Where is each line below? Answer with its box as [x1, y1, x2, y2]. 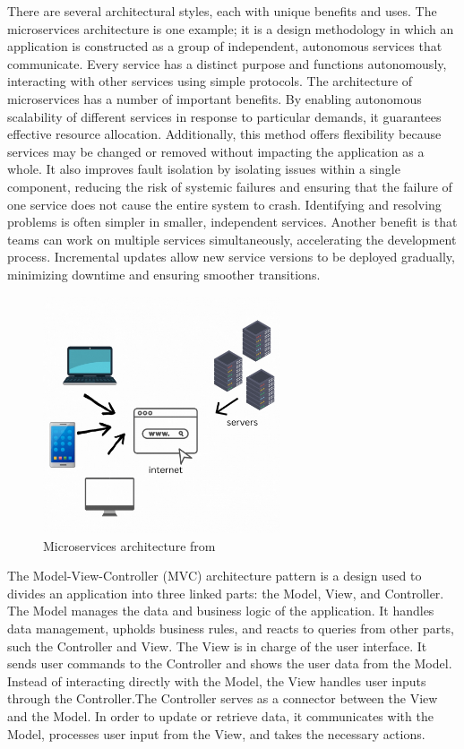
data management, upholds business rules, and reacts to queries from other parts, [7, 619, 455, 638]
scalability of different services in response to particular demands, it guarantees [7, 107, 442, 125]
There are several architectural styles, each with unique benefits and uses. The [7, 2, 437, 20]
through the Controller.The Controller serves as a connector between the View [7, 689, 438, 708]
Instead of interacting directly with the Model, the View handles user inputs [7, 671, 426, 690]
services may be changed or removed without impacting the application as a [7, 142, 425, 160]
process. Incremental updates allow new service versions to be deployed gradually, [7, 247, 455, 266]
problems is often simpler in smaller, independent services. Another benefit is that [7, 212, 458, 231]
